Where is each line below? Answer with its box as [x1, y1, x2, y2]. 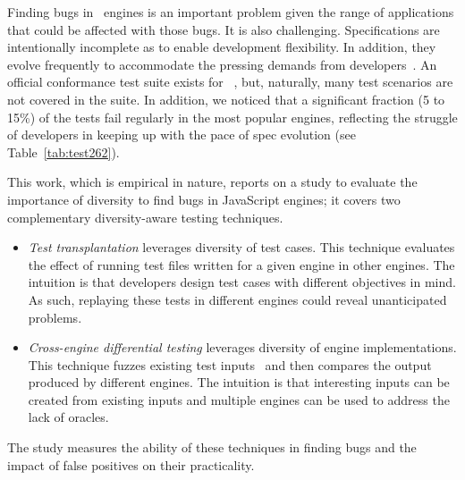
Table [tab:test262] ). [7, 142, 120, 161]
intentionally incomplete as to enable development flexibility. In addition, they [7, 38, 436, 56]
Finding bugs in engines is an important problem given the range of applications [7, 3, 454, 21]
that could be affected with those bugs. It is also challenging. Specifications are [7, 20, 440, 38]
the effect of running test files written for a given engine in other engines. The [28, 255, 455, 274]
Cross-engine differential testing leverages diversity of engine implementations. [28, 338, 457, 357]
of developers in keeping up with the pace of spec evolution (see [7, 125, 356, 144]
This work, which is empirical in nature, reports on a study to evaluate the [7, 173, 418, 191]
